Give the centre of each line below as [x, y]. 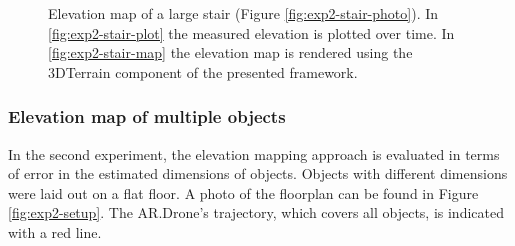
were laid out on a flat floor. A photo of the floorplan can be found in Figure [243, 192]
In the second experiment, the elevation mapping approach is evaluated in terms [254, 153]
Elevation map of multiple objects [147, 116]
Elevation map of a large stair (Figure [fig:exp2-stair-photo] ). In [243, 13]
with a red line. [55, 231]
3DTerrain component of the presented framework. [203, 71]
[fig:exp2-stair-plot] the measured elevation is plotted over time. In [251, 32]
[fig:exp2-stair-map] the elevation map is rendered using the [230, 52]
